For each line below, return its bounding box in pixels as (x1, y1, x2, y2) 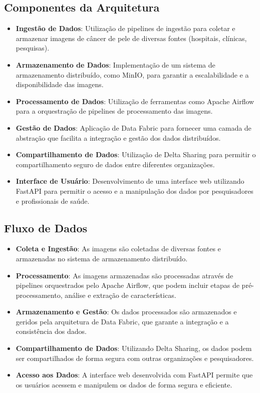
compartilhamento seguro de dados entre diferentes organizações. (16, 159, 215, 169)
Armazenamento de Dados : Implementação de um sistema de (16, 59, 215, 70)
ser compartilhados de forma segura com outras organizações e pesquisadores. (16, 352, 254, 363)
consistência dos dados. (16, 326, 87, 336)
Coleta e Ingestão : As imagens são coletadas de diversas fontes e (16, 243, 221, 254)
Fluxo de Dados (4, 220, 88, 235)
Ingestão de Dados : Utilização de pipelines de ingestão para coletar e (16, 23, 235, 34)
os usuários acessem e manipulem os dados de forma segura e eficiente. (16, 379, 232, 389)
